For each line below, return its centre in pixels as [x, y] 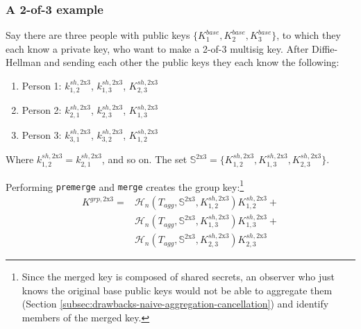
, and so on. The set [144, 159]
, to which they [309, 35]
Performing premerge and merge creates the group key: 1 [125, 185]
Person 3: [42, 134]
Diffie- [325, 48]
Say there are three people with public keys [98, 35]
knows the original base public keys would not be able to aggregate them [177, 290]
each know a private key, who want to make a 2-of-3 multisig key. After [157, 48]
